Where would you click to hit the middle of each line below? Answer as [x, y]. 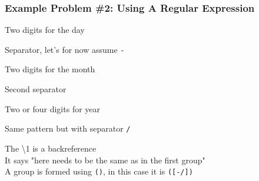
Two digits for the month [50, 69]
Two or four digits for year [53, 108]
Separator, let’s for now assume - [65, 49]
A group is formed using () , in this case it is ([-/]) [99, 171]
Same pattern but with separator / [68, 128]
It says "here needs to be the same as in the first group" [105, 160]
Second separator [36, 89]
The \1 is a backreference [51, 148]
